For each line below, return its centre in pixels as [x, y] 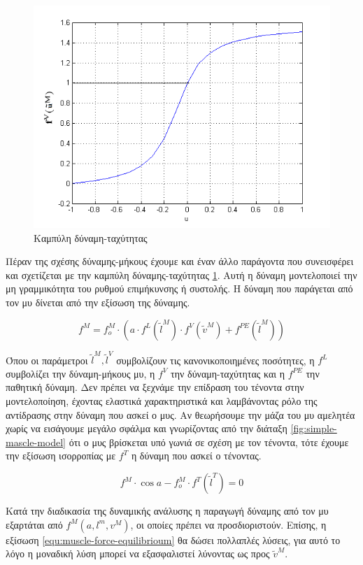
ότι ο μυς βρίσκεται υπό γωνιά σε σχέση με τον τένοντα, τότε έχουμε [209, 442]
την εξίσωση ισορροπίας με [61, 456]
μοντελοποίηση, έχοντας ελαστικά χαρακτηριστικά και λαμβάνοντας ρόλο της [162, 401]
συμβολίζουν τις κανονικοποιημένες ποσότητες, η [215, 360]
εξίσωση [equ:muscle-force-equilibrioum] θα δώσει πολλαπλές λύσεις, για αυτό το [173, 539]
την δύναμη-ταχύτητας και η [228, 373]
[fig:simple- [314, 428]
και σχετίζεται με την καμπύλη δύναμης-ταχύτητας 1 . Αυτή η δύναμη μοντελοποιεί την [181, 274]
